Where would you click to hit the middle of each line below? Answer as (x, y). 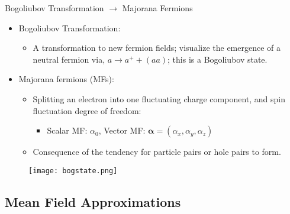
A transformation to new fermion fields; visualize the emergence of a (157, 48)
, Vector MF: (122, 130)
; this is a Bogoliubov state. (217, 59)
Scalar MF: (67, 130)
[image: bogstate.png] (73, 171)
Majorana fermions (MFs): (66, 79)
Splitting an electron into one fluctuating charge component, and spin (159, 98)
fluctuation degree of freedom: (87, 110)
